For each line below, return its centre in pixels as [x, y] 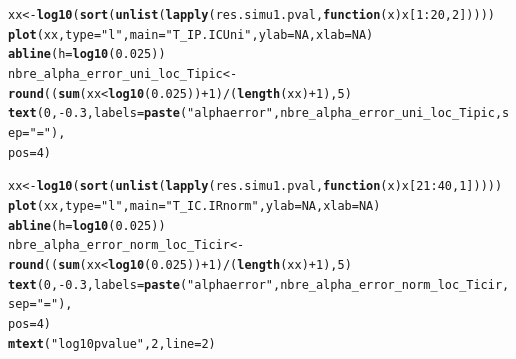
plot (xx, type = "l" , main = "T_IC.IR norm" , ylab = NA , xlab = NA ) [194, 205]
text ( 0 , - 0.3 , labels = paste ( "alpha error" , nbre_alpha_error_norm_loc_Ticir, [259, 284]
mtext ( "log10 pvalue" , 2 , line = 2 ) [112, 343]
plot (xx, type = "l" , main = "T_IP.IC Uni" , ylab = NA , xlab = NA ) [191, 34]
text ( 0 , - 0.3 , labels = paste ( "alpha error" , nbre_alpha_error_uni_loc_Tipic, [255, 113]
